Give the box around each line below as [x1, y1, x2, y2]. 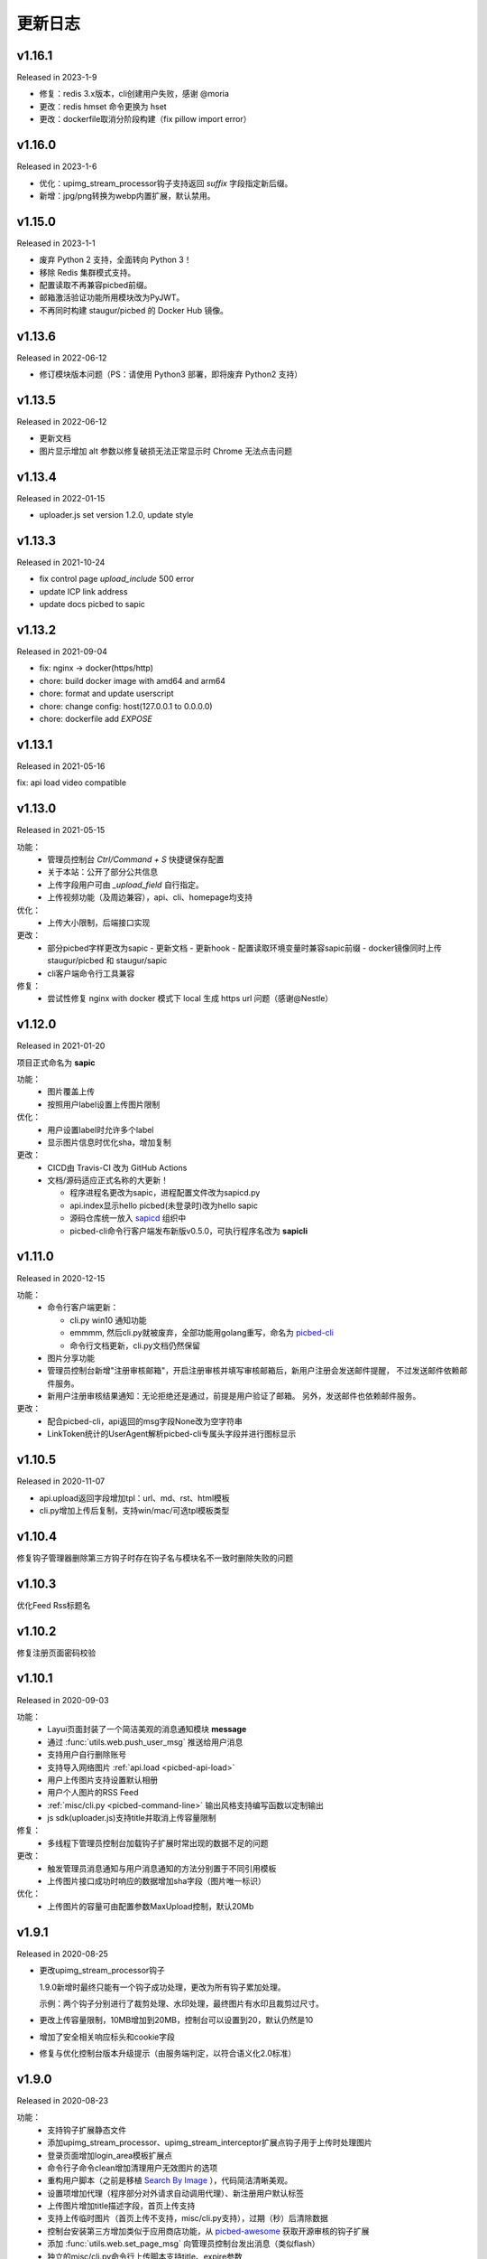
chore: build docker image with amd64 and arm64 [39, 675, 225, 686]
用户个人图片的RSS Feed [47, 1787, 139, 1798]
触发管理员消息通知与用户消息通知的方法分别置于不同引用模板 [47, 1862, 277, 1874]
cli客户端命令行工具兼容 [47, 968, 135, 979]
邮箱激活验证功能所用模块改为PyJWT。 [39, 292, 185, 303]
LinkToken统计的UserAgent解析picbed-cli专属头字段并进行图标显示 [47, 1429, 297, 1439]
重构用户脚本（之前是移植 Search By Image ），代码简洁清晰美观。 [47, 2175, 293, 2186]
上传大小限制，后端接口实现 [47, 917, 151, 928]
